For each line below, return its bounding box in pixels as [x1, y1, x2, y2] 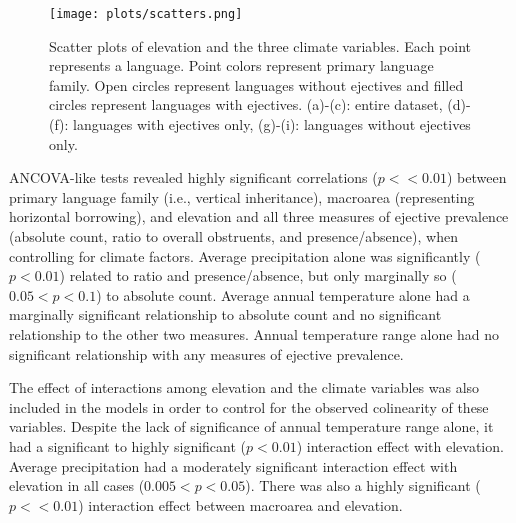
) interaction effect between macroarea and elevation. [78, 494, 403, 515]
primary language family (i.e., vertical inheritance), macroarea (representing [9, 186, 475, 207]
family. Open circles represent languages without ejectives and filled [49, 74, 464, 95]
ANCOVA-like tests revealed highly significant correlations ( [9, 167, 378, 188]
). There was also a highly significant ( [245, 475, 481, 496]
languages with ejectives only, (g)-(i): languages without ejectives [73, 114, 471, 135]
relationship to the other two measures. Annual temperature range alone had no [9, 323, 500, 344]
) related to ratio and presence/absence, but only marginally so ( [59, 265, 457, 286]
